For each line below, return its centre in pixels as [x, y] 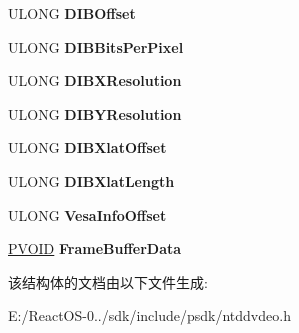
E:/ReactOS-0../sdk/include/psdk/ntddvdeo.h [149, 315]
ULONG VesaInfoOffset [87, 214]
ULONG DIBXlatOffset [87, 147]
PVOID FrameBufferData [95, 248]
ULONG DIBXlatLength [91, 180]
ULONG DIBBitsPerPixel [96, 46]
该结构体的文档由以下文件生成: [108, 281]
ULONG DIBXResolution [95, 80]
